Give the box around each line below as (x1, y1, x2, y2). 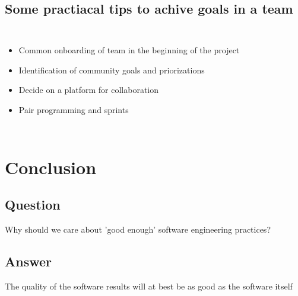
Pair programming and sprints (18, 103, 129, 115)
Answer (5, 252, 52, 271)
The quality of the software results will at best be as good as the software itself (5, 279, 293, 292)
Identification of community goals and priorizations (18, 63, 205, 76)
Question (5, 195, 61, 214)
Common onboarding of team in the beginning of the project (18, 44, 240, 56)
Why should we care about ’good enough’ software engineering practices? (5, 223, 271, 236)
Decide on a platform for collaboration (18, 83, 159, 96)
